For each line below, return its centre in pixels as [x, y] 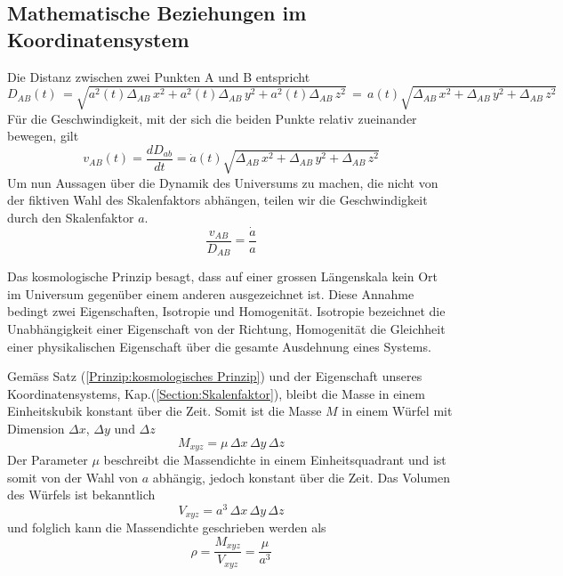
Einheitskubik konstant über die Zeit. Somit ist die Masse [165, 411]
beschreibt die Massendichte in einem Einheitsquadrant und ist [275, 460]
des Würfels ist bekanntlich [81, 495]
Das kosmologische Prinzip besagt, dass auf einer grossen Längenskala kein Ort [223, 276]
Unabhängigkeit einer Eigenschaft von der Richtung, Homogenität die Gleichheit [226, 329]
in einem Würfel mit [397, 411]
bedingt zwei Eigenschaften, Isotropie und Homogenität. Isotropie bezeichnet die [226, 311]
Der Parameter [48, 460]
